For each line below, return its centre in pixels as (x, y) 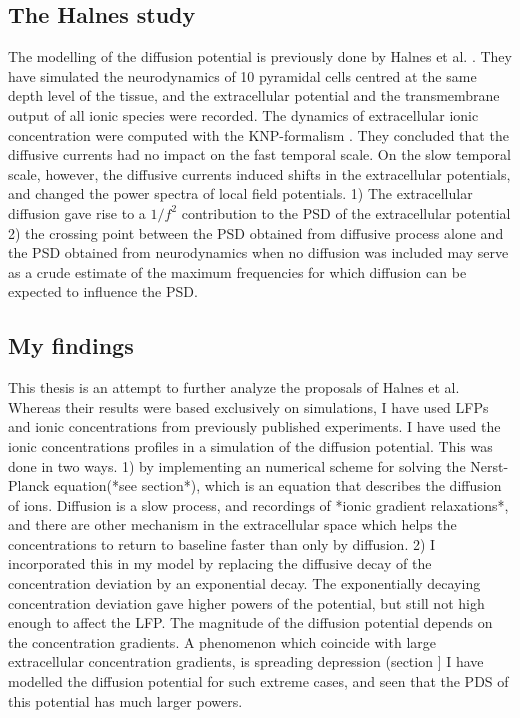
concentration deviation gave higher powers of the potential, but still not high (246, 602)
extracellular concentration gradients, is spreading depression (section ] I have (246, 661)
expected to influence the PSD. (103, 291)
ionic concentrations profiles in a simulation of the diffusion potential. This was (250, 445)
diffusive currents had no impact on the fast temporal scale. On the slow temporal (259, 154)
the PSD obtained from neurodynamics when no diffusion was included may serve (258, 252)
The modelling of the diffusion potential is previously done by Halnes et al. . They (260, 56)
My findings (71, 345)
